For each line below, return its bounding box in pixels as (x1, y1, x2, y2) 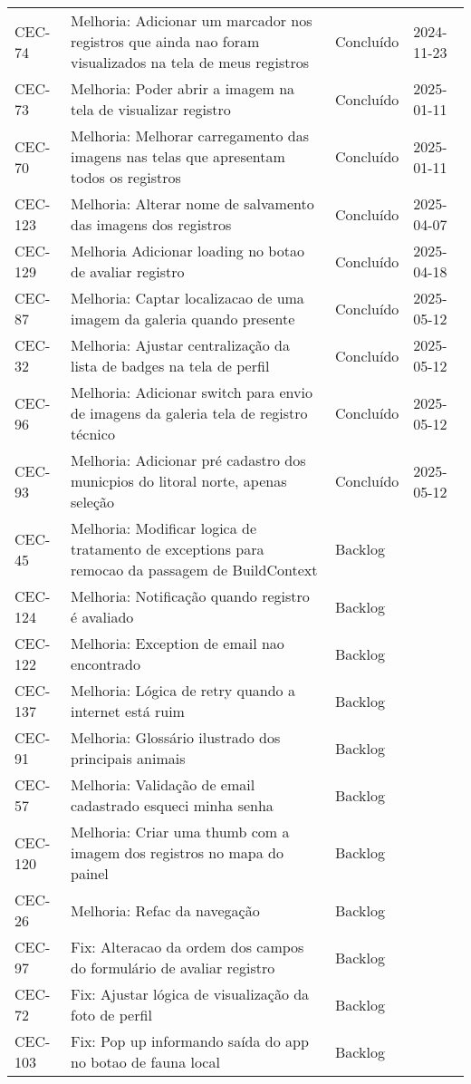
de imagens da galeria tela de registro (71, 402, 308, 423)
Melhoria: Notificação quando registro (71, 586, 310, 606)
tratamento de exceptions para (71, 538, 264, 559)
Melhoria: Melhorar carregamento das (71, 125, 309, 146)
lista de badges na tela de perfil (71, 355, 270, 376)
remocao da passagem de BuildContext (71, 559, 318, 580)
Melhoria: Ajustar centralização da (71, 334, 291, 355)
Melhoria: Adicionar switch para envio (71, 382, 312, 402)
